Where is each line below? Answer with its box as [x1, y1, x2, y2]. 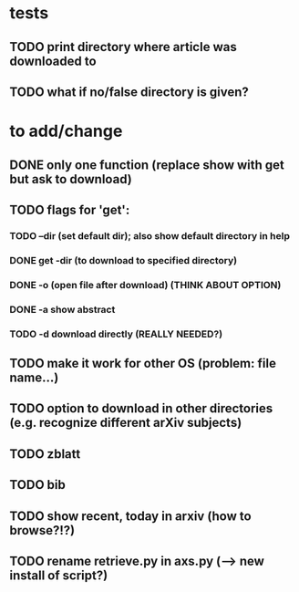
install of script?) [9, 567, 108, 583]
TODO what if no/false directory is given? [9, 84, 249, 99]
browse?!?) [9, 523, 76, 538]
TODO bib [9, 477, 67, 493]
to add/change [9, 121, 123, 141]
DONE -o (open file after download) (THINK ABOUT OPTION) [9, 278, 282, 291]
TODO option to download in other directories [9, 400, 273, 417]
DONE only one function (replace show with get [9, 157, 285, 172]
